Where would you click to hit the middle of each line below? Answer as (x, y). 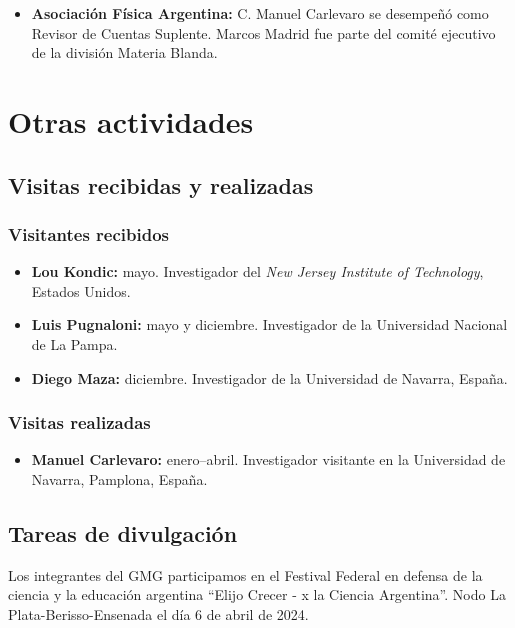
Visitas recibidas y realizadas (161, 184)
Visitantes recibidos (89, 233)
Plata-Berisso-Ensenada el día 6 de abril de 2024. (158, 613)
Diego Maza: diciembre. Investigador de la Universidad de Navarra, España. (269, 377)
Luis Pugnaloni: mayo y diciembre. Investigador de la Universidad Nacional (269, 324)
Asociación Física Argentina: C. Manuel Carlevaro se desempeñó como (260, 13)
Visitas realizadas (79, 422)
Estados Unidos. (81, 290)
